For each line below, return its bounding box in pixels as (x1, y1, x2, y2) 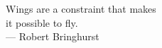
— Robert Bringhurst (6, 29, 99, 44)
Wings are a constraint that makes (6, 1, 156, 16)
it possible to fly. (6, 15, 78, 30)
